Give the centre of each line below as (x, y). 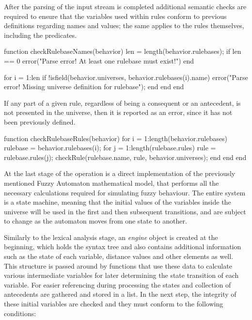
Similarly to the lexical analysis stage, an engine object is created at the (111, 237)
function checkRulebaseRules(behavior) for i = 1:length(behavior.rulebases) (116, 138)
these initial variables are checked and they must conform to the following (114, 304)
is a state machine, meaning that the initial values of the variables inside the (118, 202)
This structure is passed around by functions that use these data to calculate (118, 265)
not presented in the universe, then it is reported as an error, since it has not (118, 112)
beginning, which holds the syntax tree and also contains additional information (123, 247)
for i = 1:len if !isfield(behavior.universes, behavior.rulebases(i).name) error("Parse (126, 77)
